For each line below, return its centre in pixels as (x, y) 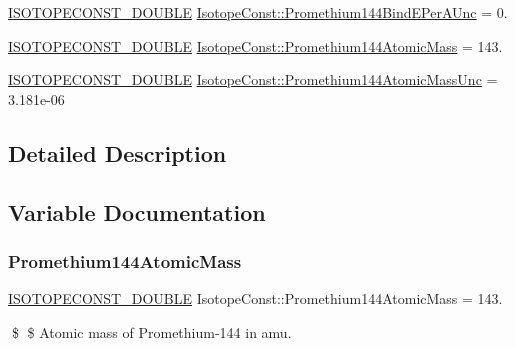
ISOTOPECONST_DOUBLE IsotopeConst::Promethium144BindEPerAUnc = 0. (258, 12)
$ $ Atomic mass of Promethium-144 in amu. (151, 331)
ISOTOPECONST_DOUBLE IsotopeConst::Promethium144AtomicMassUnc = (253, 79)
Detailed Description (117, 152)
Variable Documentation (137, 211)
